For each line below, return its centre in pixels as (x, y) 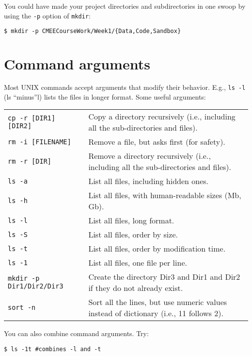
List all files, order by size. (133, 235)
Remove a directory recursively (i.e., (150, 156)
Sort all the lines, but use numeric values (158, 302)
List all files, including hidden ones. (149, 181)
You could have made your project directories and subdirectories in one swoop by (125, 6)
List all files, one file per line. (138, 263)
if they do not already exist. (136, 288)
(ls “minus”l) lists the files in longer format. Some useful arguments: (105, 96)
